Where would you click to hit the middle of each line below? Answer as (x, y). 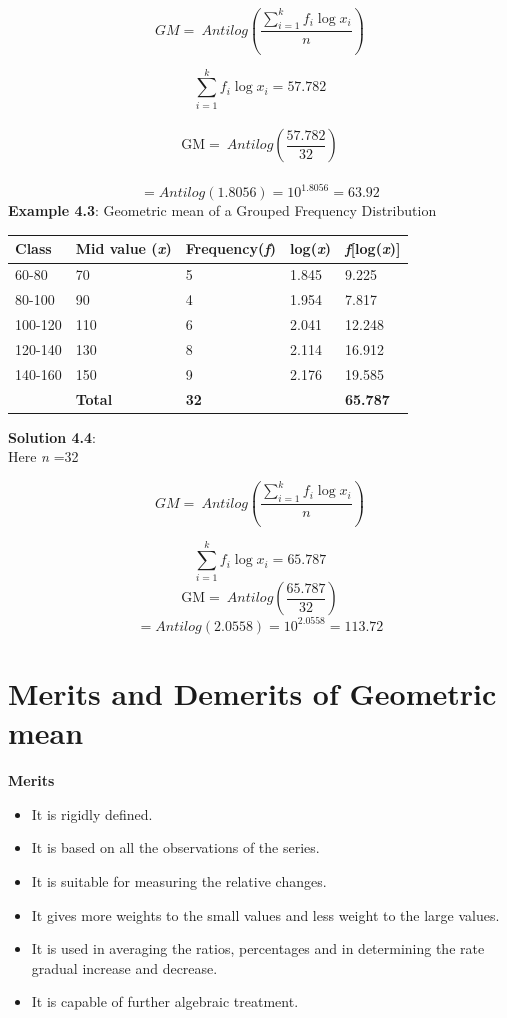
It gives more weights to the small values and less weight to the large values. (265, 914)
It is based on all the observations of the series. (175, 847)
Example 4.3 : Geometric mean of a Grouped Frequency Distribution (222, 210)
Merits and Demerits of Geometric (252, 693)
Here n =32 (43, 456)
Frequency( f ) (231, 248)
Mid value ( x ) (123, 248)
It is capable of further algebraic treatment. (165, 1001)
